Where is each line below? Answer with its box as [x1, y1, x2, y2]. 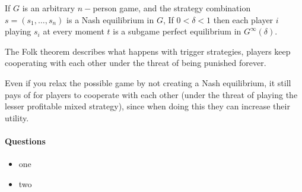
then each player [213, 13, 274, 26]
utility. [5, 111, 29, 124]
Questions [5, 134, 46, 147]
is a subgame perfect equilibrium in [113, 25, 241, 37]
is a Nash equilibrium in [66, 13, 154, 26]
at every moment [43, 25, 104, 37]
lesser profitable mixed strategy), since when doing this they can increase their [5, 100, 290, 112]
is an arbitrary [22, 2, 75, 14]
